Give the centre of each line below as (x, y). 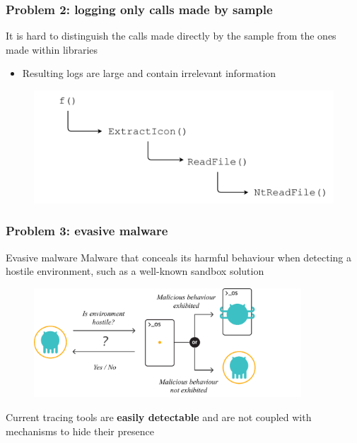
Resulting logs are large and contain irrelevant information (149, 73)
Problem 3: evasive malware (87, 231)
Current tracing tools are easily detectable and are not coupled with (159, 417)
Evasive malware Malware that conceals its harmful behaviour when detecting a (179, 257)
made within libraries (52, 49)
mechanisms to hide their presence (80, 431)
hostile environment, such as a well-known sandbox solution (135, 271)
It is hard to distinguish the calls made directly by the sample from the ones (171, 36)
